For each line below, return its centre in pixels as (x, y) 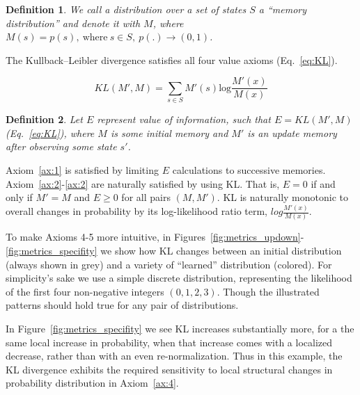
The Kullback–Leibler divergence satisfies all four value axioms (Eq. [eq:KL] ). (172, 59)
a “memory (283, 9)
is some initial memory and (169, 132)
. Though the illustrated (268, 291)
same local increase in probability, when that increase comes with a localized (169, 342)
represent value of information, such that (184, 119)
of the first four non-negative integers (85, 291)
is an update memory (292, 132)
